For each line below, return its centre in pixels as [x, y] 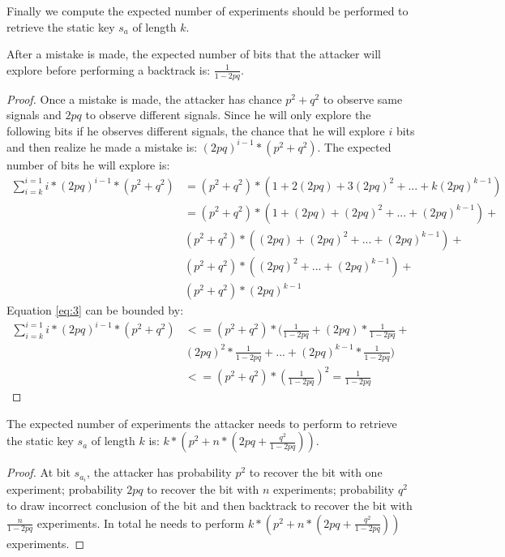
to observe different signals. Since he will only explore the [228, 115]
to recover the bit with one [316, 472]
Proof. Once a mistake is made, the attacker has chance [144, 99]
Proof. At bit [39, 472]
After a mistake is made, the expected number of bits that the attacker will [194, 54]
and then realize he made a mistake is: [102, 146]
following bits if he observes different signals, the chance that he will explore [196, 130]
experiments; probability [334, 489]
